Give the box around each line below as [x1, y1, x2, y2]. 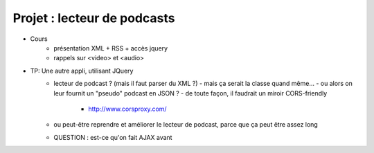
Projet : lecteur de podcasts [12, 10, 175, 26]
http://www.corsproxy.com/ [88, 105, 167, 113]
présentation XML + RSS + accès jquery [53, 44, 168, 52]
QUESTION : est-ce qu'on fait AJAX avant [53, 133, 172, 141]
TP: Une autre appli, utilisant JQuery [30, 66, 134, 75]
